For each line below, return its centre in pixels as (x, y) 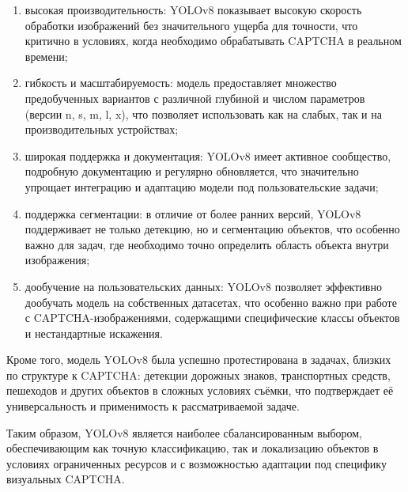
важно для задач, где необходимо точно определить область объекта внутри (207, 244)
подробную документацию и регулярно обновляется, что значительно (192, 171)
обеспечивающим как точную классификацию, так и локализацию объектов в (193, 448)
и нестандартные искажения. (94, 333)
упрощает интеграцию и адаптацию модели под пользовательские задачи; (202, 186)
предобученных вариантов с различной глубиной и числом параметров (195, 98)
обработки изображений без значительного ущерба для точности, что (191, 25)
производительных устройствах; (102, 129)
